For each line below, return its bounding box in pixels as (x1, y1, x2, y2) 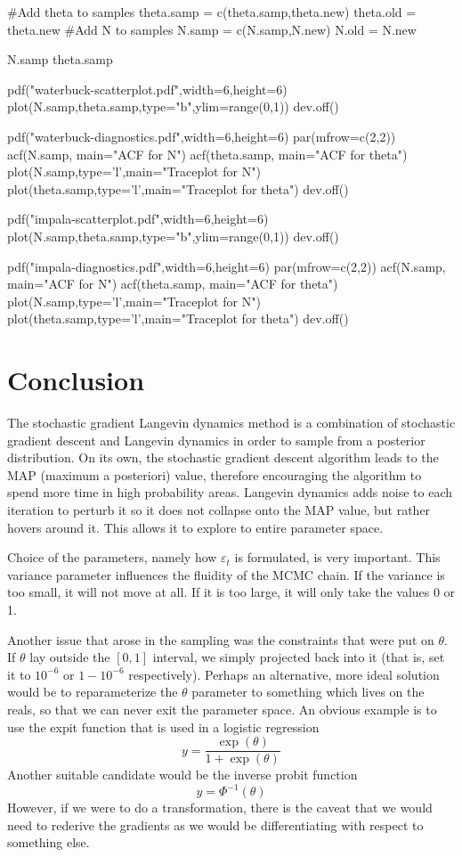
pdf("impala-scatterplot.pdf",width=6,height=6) (7, 209, 269, 228)
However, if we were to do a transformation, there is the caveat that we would (7, 798, 433, 817)
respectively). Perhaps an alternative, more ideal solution (128, 665, 440, 683)
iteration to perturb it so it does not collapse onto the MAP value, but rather (7, 501, 431, 518)
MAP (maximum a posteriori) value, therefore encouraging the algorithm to (7, 465, 422, 484)
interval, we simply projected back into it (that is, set (152, 648, 445, 666)
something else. (7, 833, 90, 852)
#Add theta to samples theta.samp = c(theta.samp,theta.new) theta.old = (7, 3, 417, 20)
